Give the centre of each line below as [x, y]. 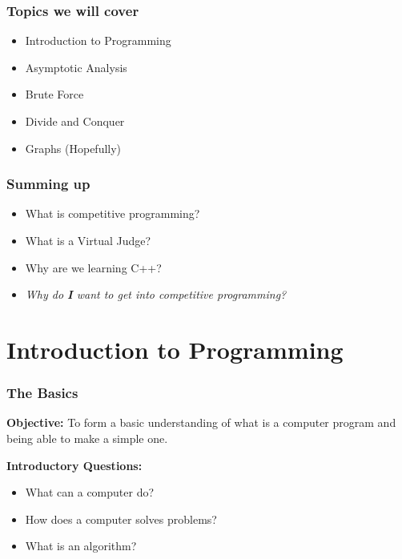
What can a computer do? [90, 492]
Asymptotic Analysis [76, 67]
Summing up [48, 184]
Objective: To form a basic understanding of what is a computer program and [201, 422]
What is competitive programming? [113, 213]
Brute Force [54, 94]
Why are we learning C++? [93, 267]
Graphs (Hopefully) [73, 148]
